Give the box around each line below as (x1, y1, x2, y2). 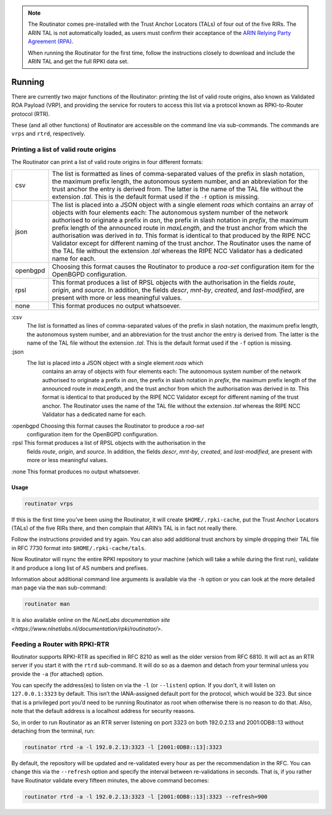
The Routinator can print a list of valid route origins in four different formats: (11, 158, 203, 165)
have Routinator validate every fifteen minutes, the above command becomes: (11, 776, 209, 784)
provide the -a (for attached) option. (11, 670, 104, 677)
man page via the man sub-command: (11, 584, 107, 591)
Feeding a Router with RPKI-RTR (11, 640, 110, 648)
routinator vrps (24, 500, 74, 507)
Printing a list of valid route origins (11, 145, 116, 154)
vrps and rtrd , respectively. (11, 130, 85, 138)
